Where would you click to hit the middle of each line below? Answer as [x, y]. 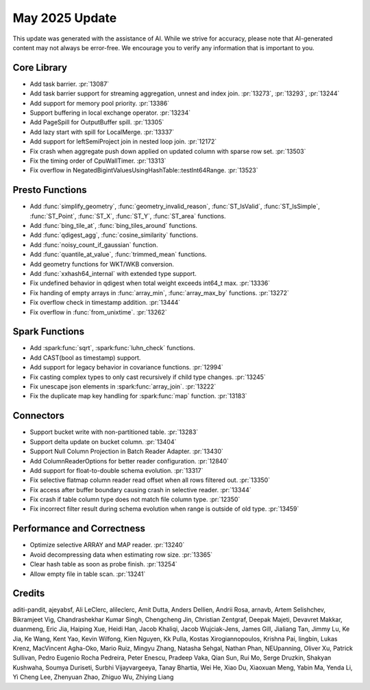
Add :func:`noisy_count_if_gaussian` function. [94, 244]
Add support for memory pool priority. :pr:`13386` [100, 103]
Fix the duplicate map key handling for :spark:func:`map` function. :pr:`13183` [138, 396]
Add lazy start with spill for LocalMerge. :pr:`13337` [102, 132]
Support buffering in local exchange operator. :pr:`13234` [110, 113]
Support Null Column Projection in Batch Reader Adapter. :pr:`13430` [127, 451]
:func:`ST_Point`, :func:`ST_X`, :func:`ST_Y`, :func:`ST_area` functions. [128, 216]
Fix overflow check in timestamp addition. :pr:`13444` [105, 303]
